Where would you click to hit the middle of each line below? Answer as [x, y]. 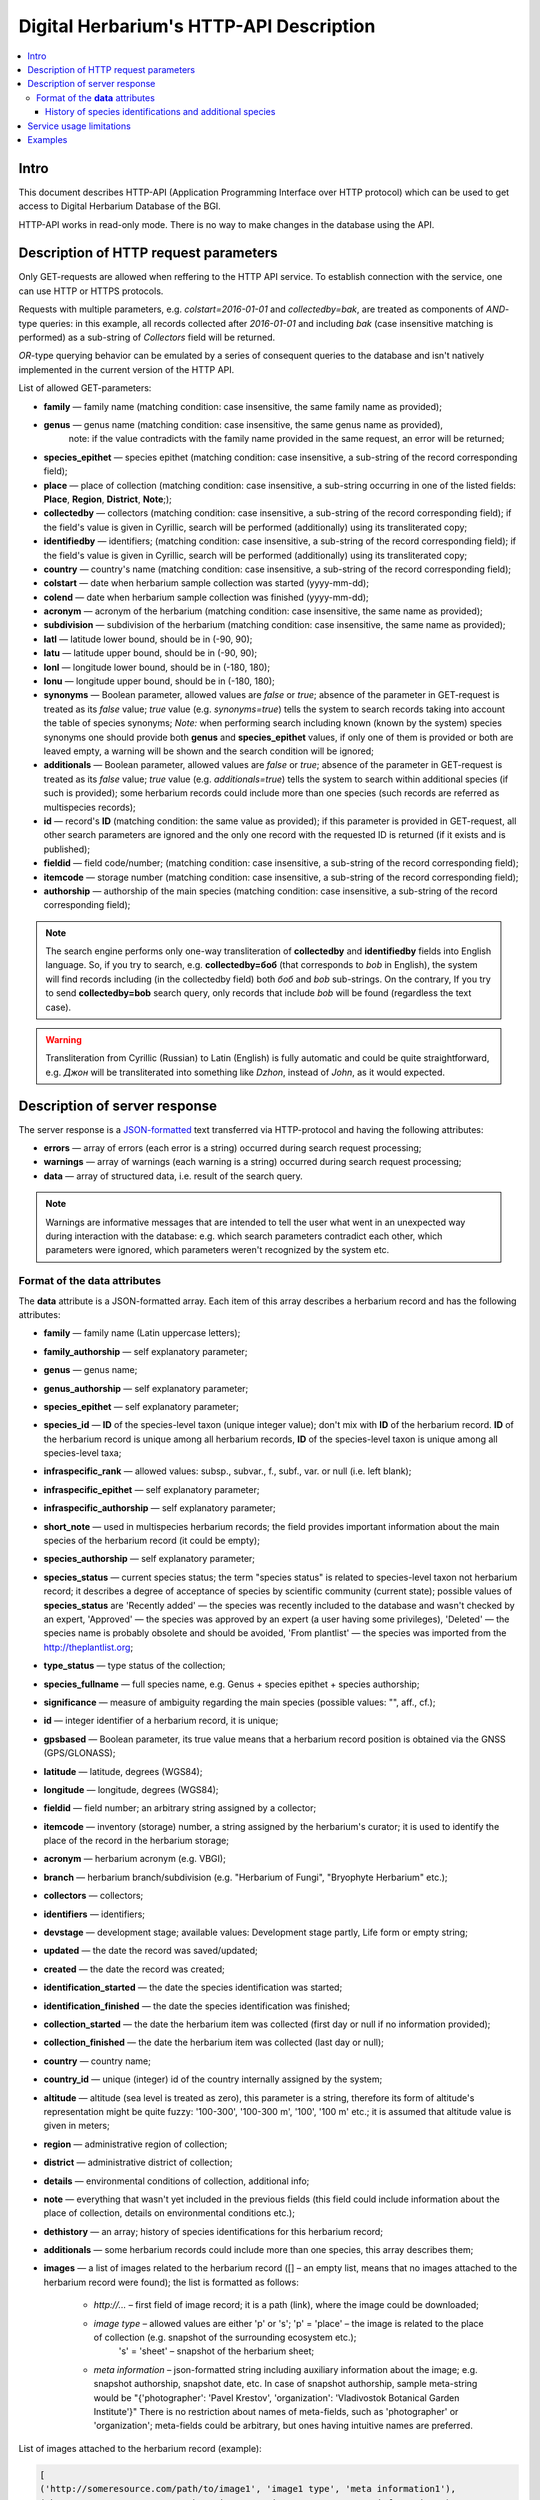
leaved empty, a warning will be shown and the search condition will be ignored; [208, 751]
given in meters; [76, 2126]
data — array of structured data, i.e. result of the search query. [173, 1176]
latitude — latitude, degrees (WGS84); [123, 1771]
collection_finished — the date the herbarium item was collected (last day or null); [213, 2042]
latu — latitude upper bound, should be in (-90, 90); [150, 653]
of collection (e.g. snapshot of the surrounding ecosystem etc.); [225, 2337]
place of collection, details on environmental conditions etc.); [169, 2213]
